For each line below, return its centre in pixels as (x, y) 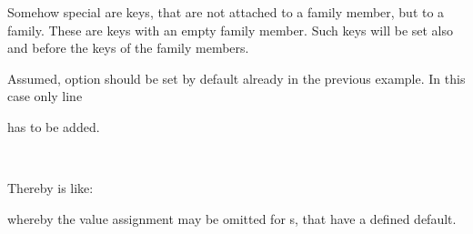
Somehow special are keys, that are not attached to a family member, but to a (226, 12)
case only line (45, 96)
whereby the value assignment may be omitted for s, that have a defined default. (232, 218)
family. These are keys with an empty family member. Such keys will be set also (231, 30)
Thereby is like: (50, 188)
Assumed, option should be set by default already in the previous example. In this (236, 78)
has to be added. (54, 126)
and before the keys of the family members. (128, 48)
